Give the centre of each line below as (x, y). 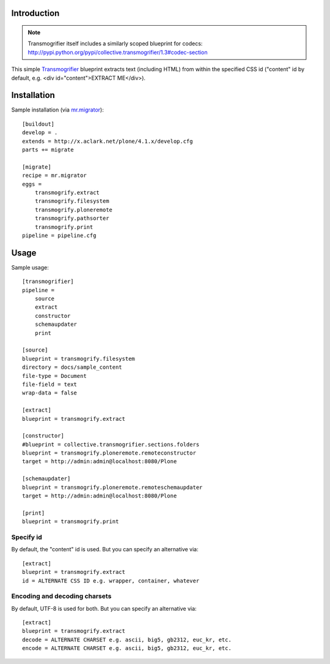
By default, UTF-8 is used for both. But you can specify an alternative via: (104, 608)
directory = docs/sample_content (72, 367)
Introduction (35, 13)
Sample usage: (30, 267)
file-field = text (50, 384)
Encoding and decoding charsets (61, 596)
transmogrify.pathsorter (72, 218)
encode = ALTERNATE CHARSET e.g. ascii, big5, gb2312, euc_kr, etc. (127, 648)
